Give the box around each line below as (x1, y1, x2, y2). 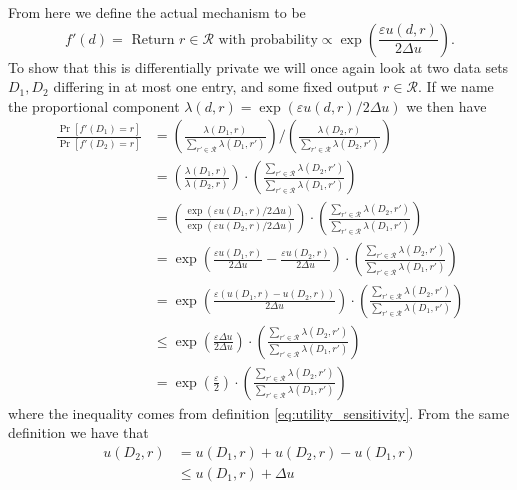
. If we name (417, 76, 494, 97)
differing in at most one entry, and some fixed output (53, 76, 379, 97)
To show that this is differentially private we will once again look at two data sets (8, 56, 509, 77)
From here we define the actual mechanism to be (8, 2, 306, 22)
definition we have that (8, 422, 149, 443)
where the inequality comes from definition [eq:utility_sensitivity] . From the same (8, 402, 510, 423)
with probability (218, 32, 318, 47)
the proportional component (8, 95, 180, 116)
